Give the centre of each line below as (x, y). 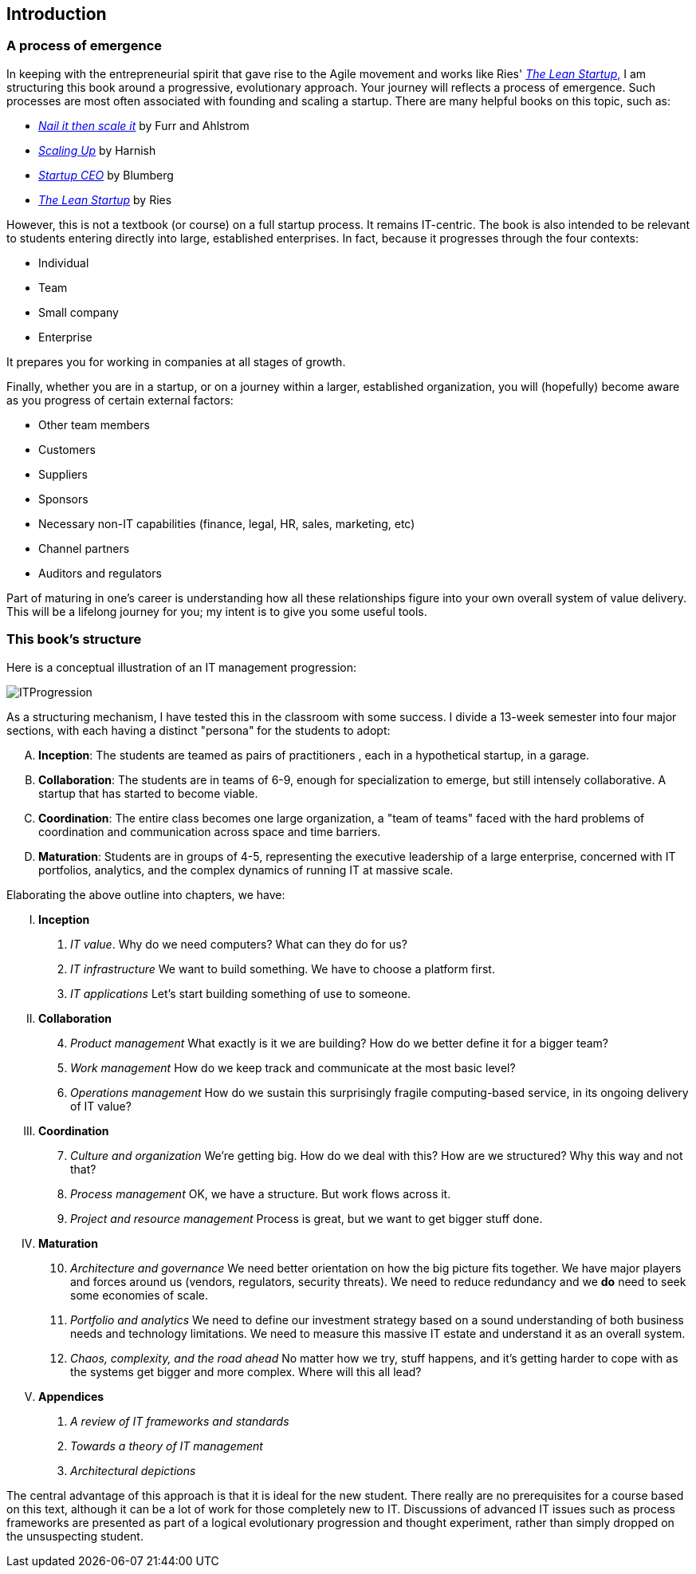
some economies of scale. (139, 1295)
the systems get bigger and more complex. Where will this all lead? (246, 1371)
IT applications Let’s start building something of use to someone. (241, 993)
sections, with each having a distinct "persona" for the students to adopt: (199, 730)
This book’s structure (74, 639)
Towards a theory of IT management (167, 1446)
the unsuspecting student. (75, 1536)
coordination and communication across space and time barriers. (210, 831)
